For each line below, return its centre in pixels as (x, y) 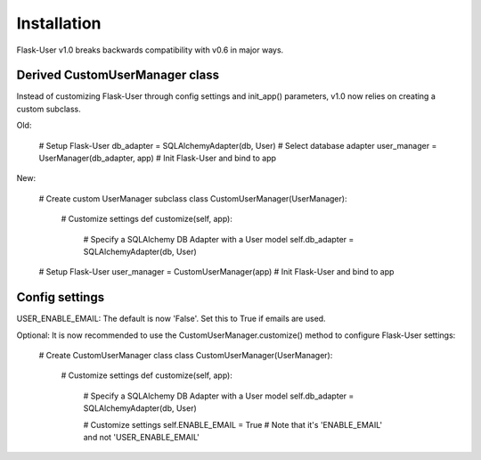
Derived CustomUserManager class (118, 75)
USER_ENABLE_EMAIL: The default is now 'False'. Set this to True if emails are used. (171, 319)
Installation (59, 23)
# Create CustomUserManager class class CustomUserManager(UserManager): (186, 356)
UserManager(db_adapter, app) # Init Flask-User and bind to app (157, 158)
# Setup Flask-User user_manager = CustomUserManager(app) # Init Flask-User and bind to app (216, 272)
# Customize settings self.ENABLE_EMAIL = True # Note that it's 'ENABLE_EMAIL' (233, 424)
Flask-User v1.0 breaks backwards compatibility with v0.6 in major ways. (150, 50)
